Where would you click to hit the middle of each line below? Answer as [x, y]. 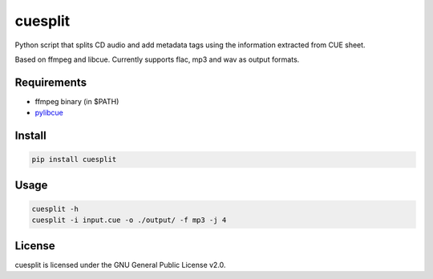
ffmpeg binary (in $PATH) [77, 101]
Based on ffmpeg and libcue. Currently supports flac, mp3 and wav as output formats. [157, 59]
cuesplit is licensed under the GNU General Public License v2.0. [120, 265]
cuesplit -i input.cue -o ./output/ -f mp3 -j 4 [129, 220]
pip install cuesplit [74, 160]
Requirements [51, 82]
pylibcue [49, 113]
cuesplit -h [55, 209]
